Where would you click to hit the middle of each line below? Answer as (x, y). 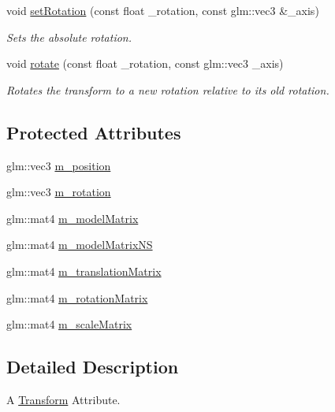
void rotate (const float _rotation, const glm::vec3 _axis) (145, 63)
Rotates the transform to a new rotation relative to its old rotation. (168, 89)
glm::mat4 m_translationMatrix (84, 271)
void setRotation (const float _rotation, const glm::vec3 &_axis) (163, 10)
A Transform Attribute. (63, 399)
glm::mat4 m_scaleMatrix (69, 324)
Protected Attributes (94, 132)
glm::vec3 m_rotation (59, 192)
